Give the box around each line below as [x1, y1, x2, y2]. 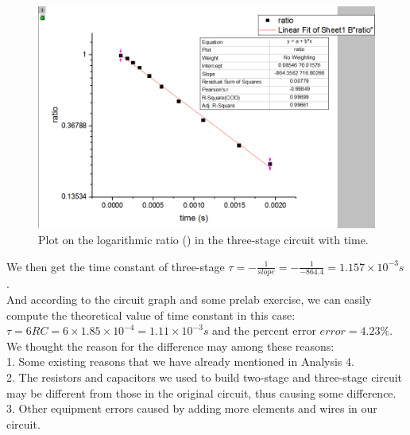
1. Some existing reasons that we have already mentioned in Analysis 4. [6, 353, 354, 370]
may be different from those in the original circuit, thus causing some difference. [6, 384, 396, 401]
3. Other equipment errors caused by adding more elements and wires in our [6, 400, 377, 417]
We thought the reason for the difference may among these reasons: [6, 337, 335, 354]
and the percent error [212, 322, 316, 339]
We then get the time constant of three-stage [6, 258, 225, 274]
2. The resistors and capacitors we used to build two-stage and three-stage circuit [6, 368, 403, 385]
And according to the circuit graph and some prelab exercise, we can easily [6, 291, 372, 307]
